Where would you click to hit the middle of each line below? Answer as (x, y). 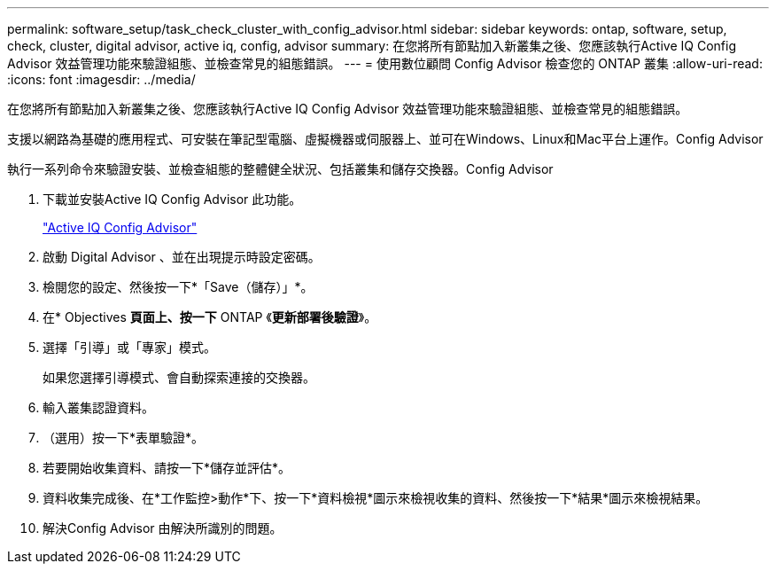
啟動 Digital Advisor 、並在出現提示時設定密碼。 (182, 257)
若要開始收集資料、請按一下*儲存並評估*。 (167, 468)
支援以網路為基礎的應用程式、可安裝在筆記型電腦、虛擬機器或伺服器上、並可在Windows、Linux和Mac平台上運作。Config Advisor (385, 139)
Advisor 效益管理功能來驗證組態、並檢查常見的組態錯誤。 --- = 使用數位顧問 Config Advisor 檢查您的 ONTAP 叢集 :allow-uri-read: (385, 63)
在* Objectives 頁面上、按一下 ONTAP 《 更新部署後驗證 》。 (210, 317)
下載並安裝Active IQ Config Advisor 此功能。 (172, 199)
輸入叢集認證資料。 (98, 407)
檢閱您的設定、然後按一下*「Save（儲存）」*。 (178, 287)
